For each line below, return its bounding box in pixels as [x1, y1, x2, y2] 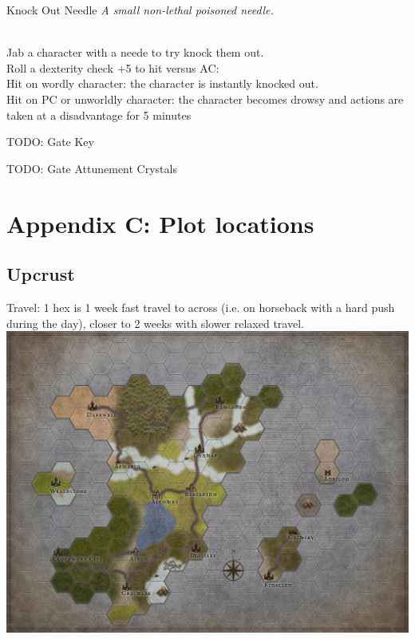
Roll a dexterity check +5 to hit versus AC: [6, 59, 219, 76]
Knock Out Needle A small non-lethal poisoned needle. [6, 2, 274, 18]
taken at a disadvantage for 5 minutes [6, 106, 192, 123]
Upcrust [6, 262, 75, 286]
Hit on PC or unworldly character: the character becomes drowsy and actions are [6, 90, 404, 107]
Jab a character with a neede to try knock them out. [6, 44, 264, 61]
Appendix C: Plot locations [6, 207, 314, 239]
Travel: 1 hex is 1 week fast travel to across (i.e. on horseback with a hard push [6, 298, 395, 315]
